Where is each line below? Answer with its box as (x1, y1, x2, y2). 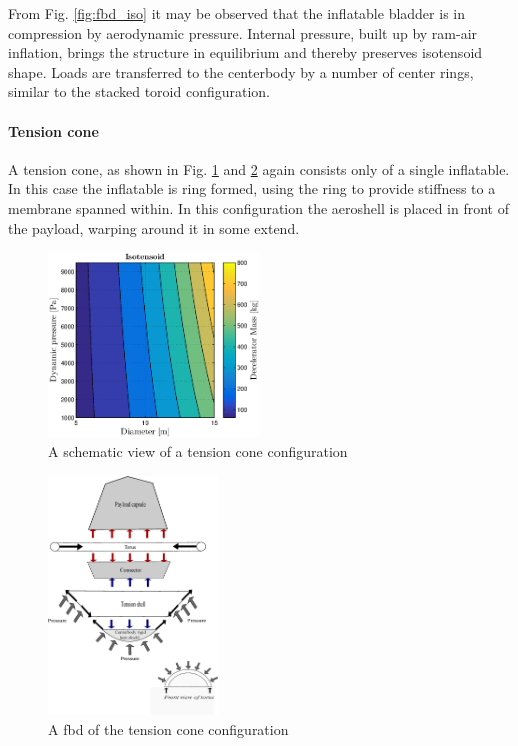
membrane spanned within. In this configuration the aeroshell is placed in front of (8, 197, 510, 218)
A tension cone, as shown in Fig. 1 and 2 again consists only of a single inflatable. (8, 158, 510, 179)
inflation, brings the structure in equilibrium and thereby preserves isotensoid (8, 42, 483, 63)
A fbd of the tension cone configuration (48, 718, 289, 739)
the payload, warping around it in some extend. (8, 217, 300, 238)
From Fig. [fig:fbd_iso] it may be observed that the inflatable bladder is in (8, 3, 465, 23)
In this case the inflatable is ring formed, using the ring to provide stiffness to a (8, 178, 496, 199)
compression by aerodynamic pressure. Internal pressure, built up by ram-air (8, 22, 478, 43)
